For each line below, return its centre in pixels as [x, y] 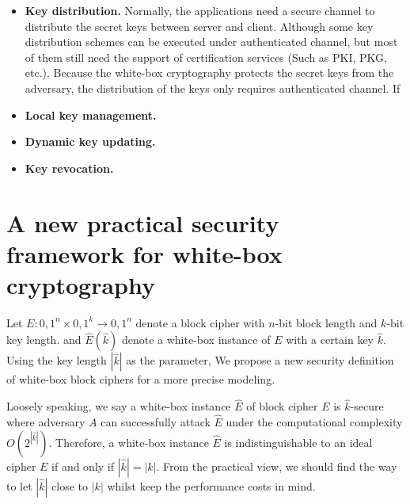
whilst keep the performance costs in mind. [211, 485]
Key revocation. [69, 168]
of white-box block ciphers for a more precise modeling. [141, 379]
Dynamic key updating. [90, 141]
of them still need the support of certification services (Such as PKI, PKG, [206, 57]
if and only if [83, 466]
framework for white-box [144, 253]
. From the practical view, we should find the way [277, 466]
